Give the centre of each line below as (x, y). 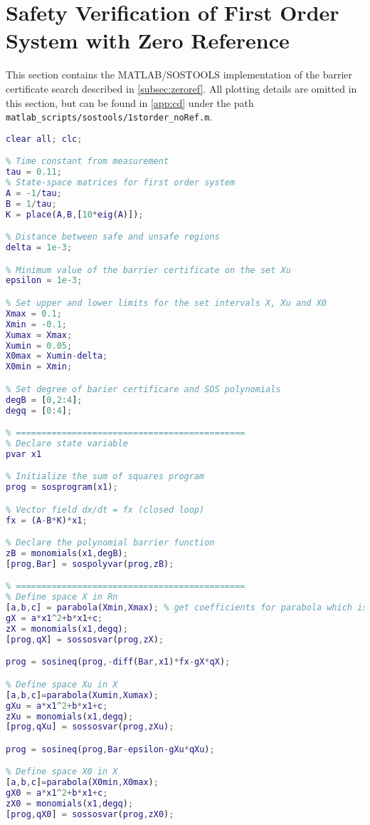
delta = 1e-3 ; (39, 248)
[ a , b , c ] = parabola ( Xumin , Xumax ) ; (82, 695)
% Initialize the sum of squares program (105, 477)
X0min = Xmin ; (39, 367)
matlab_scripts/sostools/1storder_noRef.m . (109, 117)
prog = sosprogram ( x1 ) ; (62, 487)
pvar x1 (24, 454)
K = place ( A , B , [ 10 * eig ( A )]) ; (75, 214)
